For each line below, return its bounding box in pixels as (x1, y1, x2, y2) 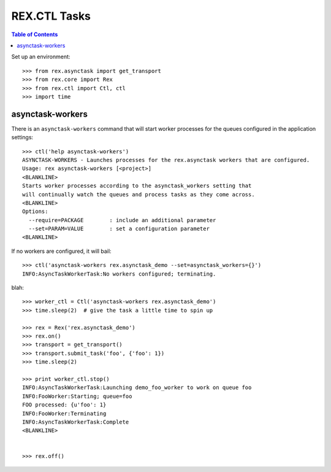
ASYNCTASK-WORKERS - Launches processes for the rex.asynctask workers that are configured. (22, 157, 310, 163)
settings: (11, 134, 34, 141)
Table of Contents (11, 31, 58, 38)
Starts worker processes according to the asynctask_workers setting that (22, 182, 252, 190)
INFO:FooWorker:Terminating (22, 410, 107, 417)
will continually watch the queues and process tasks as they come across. (22, 191, 255, 198)
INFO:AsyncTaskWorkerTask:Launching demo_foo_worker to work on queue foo (22, 384, 252, 391)
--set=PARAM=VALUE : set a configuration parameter (28, 225, 210, 233)
